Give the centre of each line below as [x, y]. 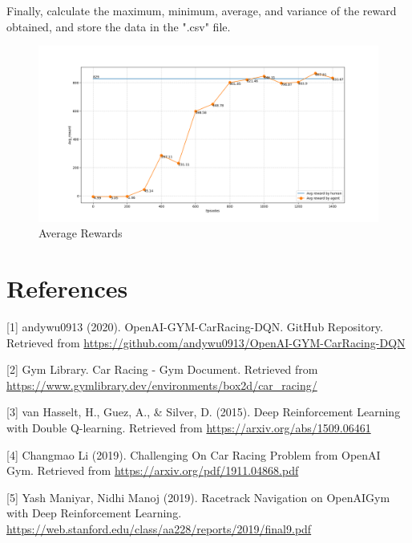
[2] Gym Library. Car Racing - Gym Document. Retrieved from [162, 369]
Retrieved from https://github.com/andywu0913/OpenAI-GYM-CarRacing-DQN [206, 342]
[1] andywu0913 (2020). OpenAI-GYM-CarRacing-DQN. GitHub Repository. [195, 326]
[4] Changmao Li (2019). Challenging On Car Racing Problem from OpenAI [194, 454]
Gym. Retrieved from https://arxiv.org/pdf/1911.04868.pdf [153, 470]
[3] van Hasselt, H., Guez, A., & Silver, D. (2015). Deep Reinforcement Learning [204, 412]
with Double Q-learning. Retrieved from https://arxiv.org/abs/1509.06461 [189, 427]
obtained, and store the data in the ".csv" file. [119, 26]
